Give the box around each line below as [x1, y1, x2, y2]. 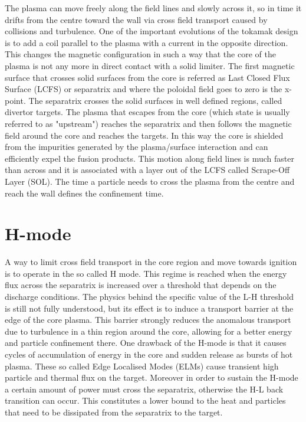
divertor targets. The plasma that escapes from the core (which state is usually [5, 106, 290, 118]
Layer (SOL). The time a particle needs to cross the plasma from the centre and [5, 175, 295, 187]
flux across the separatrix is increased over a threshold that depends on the [5, 279, 277, 291]
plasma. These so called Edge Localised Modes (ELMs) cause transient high [5, 359, 279, 372]
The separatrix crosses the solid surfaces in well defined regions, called [28, 94, 282, 106]
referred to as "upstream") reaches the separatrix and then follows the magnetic [5, 117, 292, 129]
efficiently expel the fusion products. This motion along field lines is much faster [5, 152, 294, 164]
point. [5, 94, 26, 106]
